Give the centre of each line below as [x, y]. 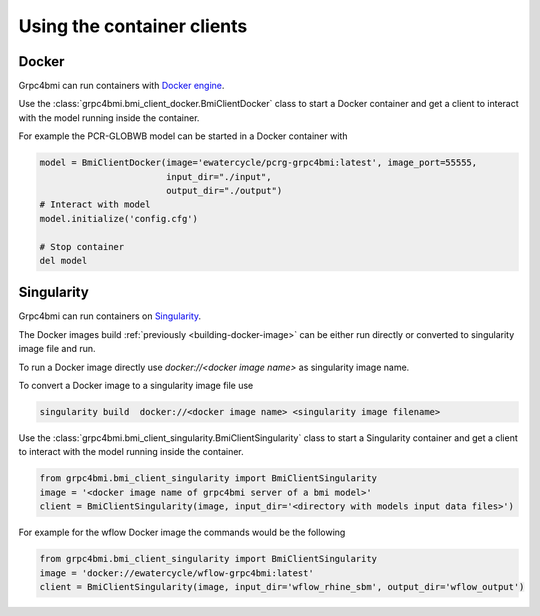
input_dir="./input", [218, 176]
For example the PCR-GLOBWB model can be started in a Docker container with [183, 136]
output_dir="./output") [224, 190]
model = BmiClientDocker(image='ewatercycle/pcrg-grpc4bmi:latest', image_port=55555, [258, 163]
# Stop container [82, 246]
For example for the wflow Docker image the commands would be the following [182, 532]
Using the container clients [133, 26]
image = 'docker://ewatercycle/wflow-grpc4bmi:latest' [176, 573]
